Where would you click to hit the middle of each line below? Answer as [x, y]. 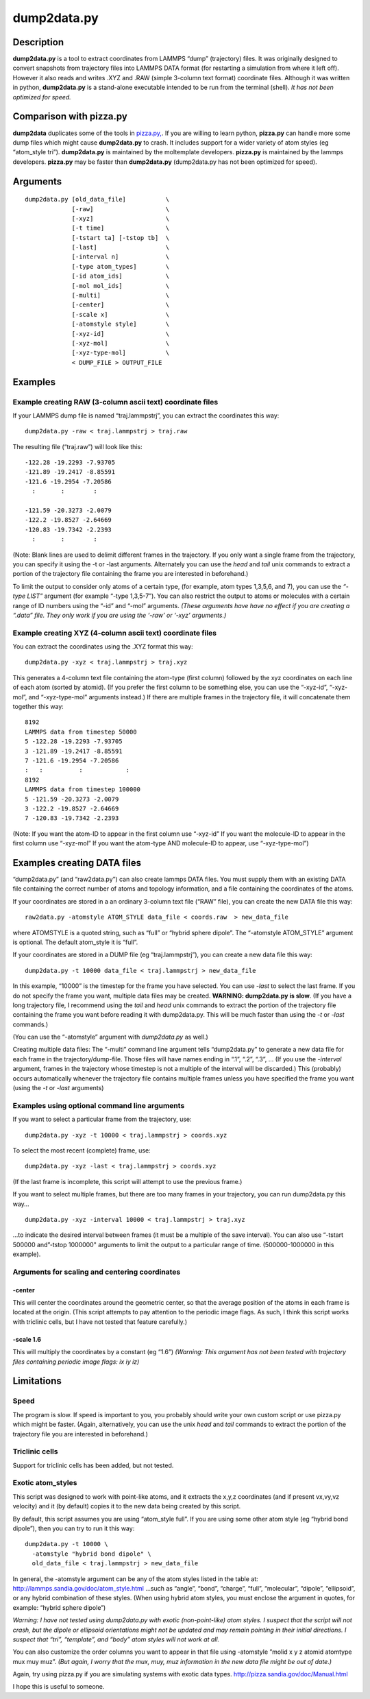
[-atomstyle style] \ [121, 324]
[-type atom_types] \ [121, 266]
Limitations [37, 1381]
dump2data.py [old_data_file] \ [97, 200]
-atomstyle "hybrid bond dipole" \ [92, 1554]
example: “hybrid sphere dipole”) [59, 1607]
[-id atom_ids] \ [121, 276]
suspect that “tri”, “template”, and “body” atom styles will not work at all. [116, 1639]
